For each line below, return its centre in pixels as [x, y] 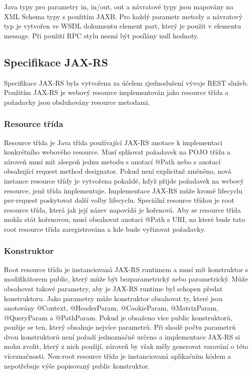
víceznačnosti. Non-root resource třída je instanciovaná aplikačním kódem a [118, 356]
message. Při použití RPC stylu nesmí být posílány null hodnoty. [101, 35]
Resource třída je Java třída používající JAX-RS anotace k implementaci [113, 142]
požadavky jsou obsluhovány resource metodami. [77, 102]
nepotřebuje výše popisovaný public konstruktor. [77, 365]
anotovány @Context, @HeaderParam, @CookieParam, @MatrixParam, [111, 308]
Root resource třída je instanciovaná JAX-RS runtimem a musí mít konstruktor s [126, 269]
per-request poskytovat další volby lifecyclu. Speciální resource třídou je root [119, 200]
